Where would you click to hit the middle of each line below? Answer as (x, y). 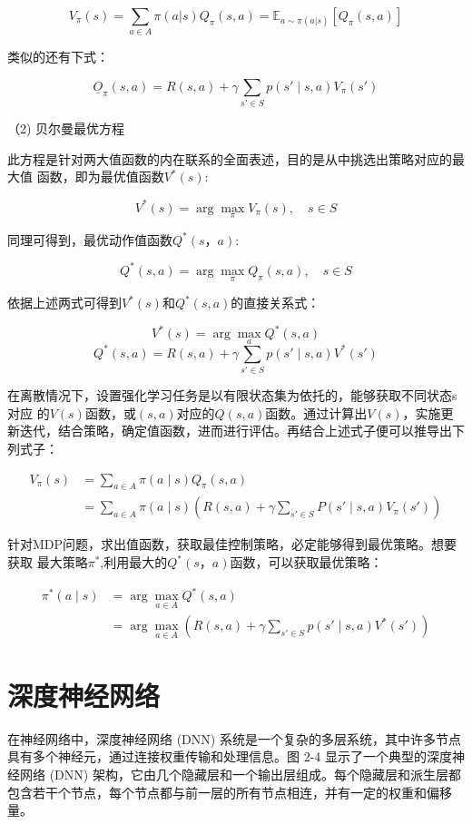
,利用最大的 (134, 562)
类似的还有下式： (58, 57)
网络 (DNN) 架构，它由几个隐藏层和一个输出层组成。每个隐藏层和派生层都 (240, 774)
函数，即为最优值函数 (100, 177)
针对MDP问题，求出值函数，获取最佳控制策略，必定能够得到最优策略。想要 (232, 544)
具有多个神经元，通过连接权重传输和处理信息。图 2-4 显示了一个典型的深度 (230, 756)
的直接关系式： (275, 303)
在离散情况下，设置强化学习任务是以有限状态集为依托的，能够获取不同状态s (232, 395)
